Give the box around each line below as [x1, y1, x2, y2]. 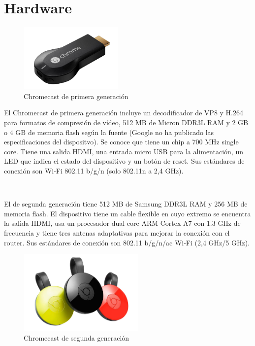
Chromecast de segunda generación [24, 333, 129, 343]
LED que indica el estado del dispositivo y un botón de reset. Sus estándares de [4, 156, 245, 166]
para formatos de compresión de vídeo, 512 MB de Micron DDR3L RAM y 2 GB [4, 117, 249, 127]
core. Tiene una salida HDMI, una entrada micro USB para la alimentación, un [4, 146, 243, 156]
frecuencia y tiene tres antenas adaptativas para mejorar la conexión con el [4, 227, 230, 238]
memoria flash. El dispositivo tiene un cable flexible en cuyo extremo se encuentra [4, 208, 251, 218]
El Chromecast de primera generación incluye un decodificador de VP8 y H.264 [4, 107, 243, 118]
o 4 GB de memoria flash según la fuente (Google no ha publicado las [4, 127, 214, 137]
